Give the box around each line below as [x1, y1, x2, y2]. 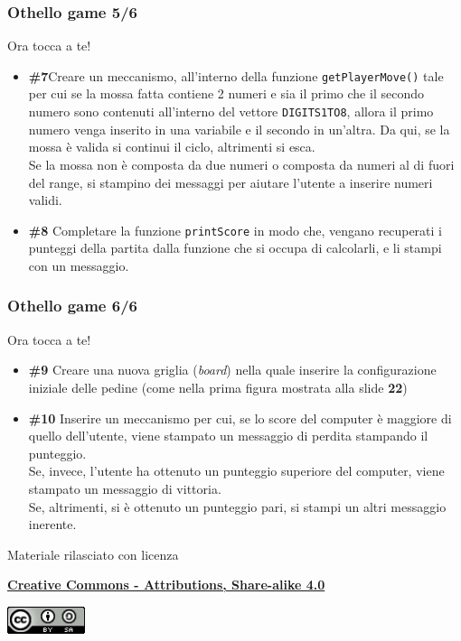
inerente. [28, 515, 77, 534]
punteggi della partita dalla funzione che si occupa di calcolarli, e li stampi [28, 238, 442, 257]
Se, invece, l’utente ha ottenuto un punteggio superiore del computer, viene [28, 461, 445, 480]
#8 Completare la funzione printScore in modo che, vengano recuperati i [28, 220, 442, 239]
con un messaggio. [28, 255, 129, 274]
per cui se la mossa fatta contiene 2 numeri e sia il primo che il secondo [28, 84, 424, 103]
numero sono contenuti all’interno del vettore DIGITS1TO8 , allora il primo [28, 102, 434, 121]
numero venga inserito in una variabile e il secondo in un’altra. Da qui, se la [28, 119, 450, 138]
